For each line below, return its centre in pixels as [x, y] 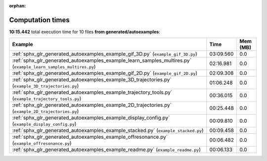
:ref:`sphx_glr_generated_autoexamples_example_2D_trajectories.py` [92, 105]
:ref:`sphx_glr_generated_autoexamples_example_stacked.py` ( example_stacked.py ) [108, 130]
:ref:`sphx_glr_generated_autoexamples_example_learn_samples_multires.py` [102, 60]
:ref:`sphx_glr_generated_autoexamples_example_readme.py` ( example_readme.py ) [107, 150]
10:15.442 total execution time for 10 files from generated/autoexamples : [85, 32]
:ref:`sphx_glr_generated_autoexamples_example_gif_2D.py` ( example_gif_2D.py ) [105, 73]
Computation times [39, 20]
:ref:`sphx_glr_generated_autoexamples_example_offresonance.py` [90, 137]
